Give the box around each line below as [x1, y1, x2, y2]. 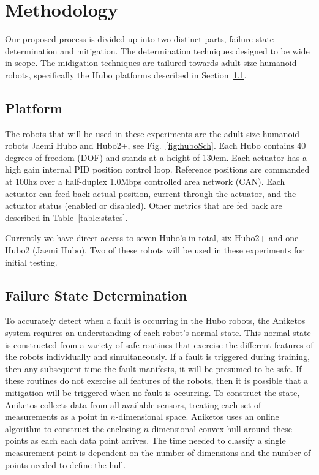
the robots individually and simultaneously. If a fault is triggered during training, [5, 350, 310, 363]
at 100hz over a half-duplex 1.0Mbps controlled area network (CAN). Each [5, 175, 285, 188]
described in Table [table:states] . [5, 211, 128, 223]
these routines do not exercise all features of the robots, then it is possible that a [5, 374, 309, 387]
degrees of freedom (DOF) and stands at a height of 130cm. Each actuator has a [5, 151, 307, 163]
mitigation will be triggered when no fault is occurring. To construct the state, [5, 386, 300, 398]
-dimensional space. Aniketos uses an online [115, 410, 279, 423]
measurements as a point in [5, 410, 108, 423]
